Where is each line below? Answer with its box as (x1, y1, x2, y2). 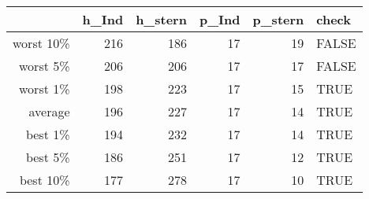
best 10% (19, 171, 70, 189)
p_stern (252, 10, 304, 28)
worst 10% (13, 34, 70, 52)
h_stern (136, 10, 187, 28)
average (28, 102, 70, 120)
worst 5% (19, 57, 70, 75)
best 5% (25, 148, 70, 166)
